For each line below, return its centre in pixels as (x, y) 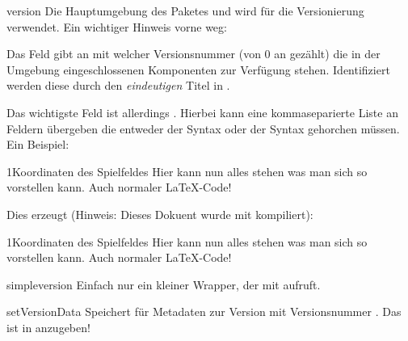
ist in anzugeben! (48, 327)
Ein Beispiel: (38, 144)
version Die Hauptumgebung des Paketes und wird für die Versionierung (185, 11)
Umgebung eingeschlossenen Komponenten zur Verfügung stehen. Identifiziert (198, 69)
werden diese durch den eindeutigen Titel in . (118, 85)
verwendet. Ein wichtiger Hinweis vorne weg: (117, 26)
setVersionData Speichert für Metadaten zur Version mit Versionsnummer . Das (204, 312)
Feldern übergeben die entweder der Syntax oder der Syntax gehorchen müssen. (203, 128)
